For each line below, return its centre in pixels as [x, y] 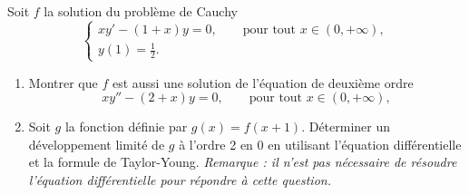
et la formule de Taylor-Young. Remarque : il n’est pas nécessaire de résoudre [243, 162]
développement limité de [97, 144]
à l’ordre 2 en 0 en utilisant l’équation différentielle [320, 144]
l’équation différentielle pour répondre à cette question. [180, 179]
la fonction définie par [126, 127]
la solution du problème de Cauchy [141, 11]
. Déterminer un [346, 127]
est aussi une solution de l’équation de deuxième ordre [263, 82]
